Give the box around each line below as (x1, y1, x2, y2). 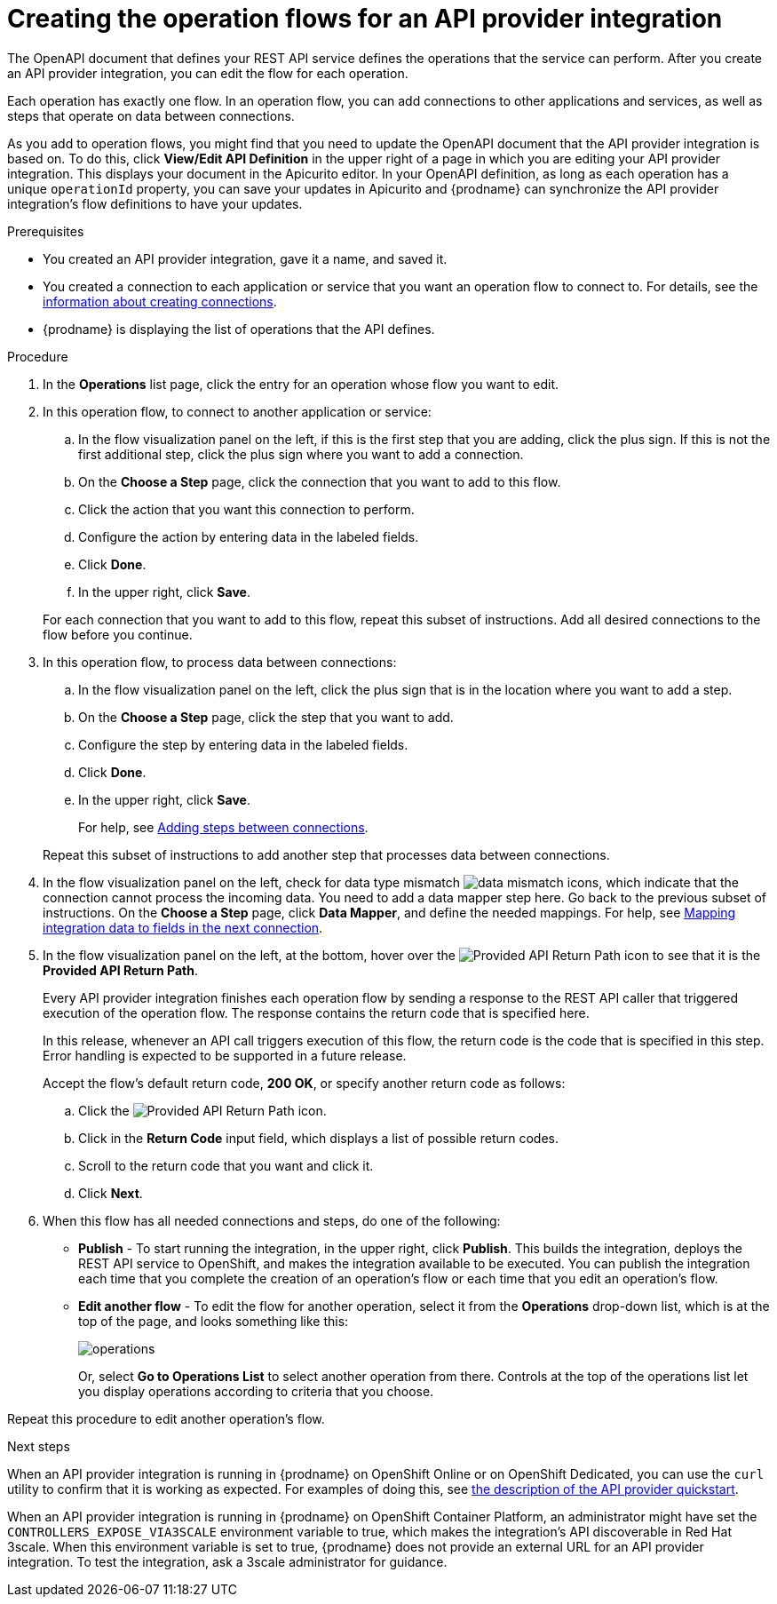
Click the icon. (78, 1102, 327, 1118)
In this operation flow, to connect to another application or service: (43, 403, 432, 419)
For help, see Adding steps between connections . (78, 819, 369, 835)
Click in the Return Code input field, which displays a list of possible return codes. (78, 1130, 559, 1146)
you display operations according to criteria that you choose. (78, 1383, 434, 1399)
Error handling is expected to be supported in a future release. (43, 1047, 407, 1063)
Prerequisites (7, 223, 84, 239)
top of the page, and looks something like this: (78, 1313, 349, 1329)
